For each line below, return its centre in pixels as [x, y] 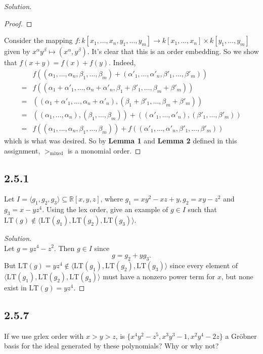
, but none [237, 276]
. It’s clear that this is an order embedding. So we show [173, 51]
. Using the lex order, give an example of [105, 209]
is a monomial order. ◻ [104, 150]
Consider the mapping [38, 40]
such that [202, 209]
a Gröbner [241, 336]
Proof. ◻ [18, 23]
